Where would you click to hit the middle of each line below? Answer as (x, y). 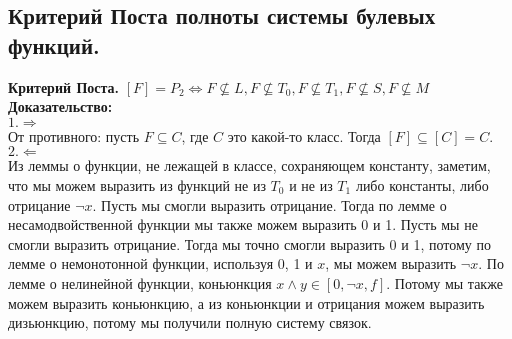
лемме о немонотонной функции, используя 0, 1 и (160, 263)
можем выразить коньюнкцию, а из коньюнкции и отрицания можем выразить (246, 302)
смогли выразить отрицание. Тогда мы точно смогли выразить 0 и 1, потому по (249, 243)
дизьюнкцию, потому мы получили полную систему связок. (190, 322)
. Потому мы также (444, 282)
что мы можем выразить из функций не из (137, 184)
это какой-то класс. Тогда (304, 135)
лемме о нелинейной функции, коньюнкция (140, 282)
